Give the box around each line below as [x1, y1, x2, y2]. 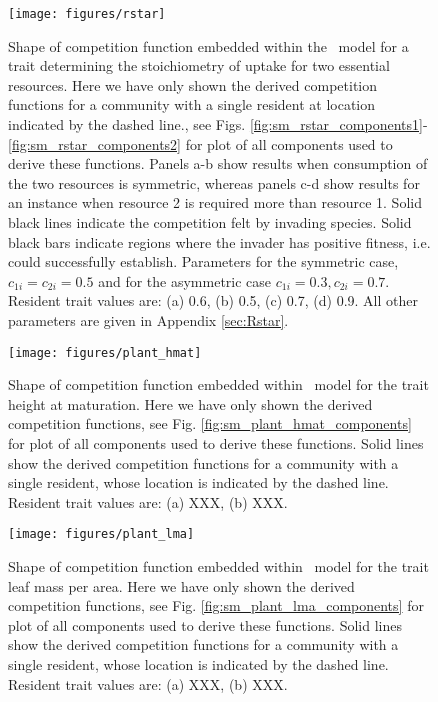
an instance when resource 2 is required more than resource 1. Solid [8, 192, 422, 213]
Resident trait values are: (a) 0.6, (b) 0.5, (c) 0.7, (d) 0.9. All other [8, 290, 418, 311]
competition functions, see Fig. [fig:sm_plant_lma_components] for [8, 595, 424, 616]
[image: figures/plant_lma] [8, 527, 195, 542]
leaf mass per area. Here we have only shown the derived [8, 575, 355, 596]
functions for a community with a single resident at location [8, 94, 376, 115]
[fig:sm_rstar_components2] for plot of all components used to [8, 133, 393, 154]
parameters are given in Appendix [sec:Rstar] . [8, 309, 289, 330]
